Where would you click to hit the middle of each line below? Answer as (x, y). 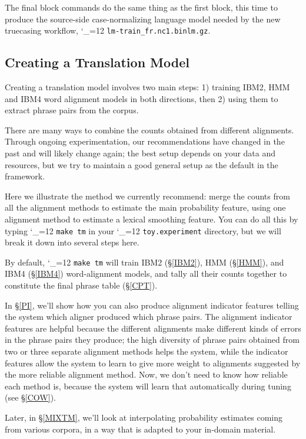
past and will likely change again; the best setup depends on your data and (140, 153)
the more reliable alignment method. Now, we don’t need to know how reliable (146, 374)
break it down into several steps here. (72, 242)
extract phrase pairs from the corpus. (72, 110)
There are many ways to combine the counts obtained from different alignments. (149, 130)
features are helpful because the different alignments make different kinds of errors (153, 328)
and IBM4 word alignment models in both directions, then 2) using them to (142, 98)
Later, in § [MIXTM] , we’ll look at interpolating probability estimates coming (144, 417)
